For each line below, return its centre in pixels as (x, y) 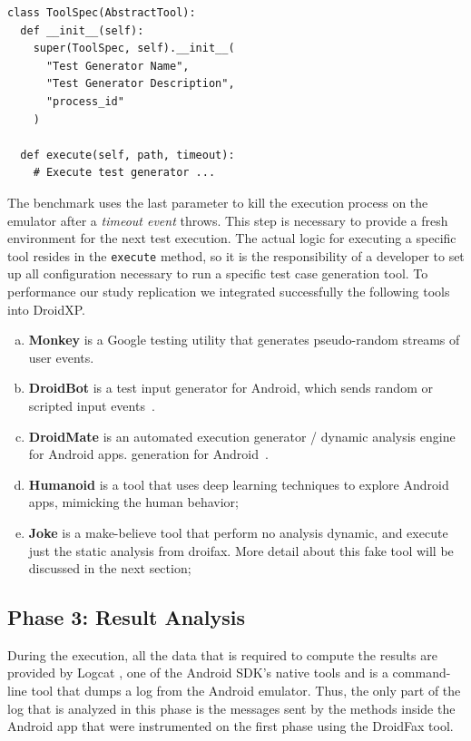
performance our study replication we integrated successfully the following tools (229, 291)
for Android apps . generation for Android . (148, 454)
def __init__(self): (82, 30)
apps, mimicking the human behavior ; (133, 502)
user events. (61, 357)
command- (422, 673)
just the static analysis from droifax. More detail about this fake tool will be (241, 550)
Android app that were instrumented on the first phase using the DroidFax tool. (231, 726)
